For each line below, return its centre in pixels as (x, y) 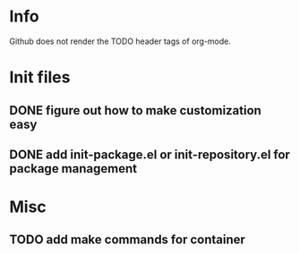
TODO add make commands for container (128, 240)
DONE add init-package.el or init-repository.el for (150, 154)
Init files (40, 77)
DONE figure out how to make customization (136, 110)
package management (73, 169)
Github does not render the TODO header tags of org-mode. (120, 41)
